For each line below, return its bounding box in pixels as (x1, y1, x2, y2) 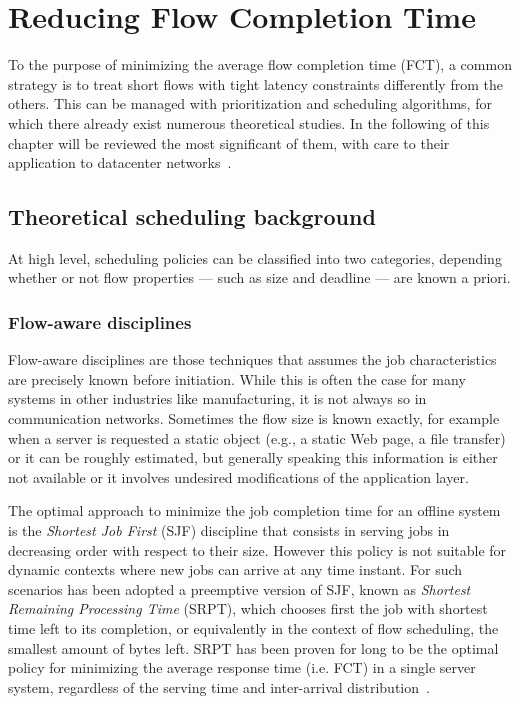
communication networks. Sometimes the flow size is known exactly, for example (8, 408, 500, 429)
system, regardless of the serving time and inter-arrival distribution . (8, 676, 430, 697)
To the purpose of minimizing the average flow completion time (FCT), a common (8, 54, 512, 75)
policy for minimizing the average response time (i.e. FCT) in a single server (8, 657, 476, 678)
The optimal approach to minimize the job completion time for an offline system (8, 500, 501, 521)
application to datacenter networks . (8, 152, 232, 173)
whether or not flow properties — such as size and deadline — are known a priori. (8, 267, 511, 288)
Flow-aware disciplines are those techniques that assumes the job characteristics (8, 349, 497, 370)
